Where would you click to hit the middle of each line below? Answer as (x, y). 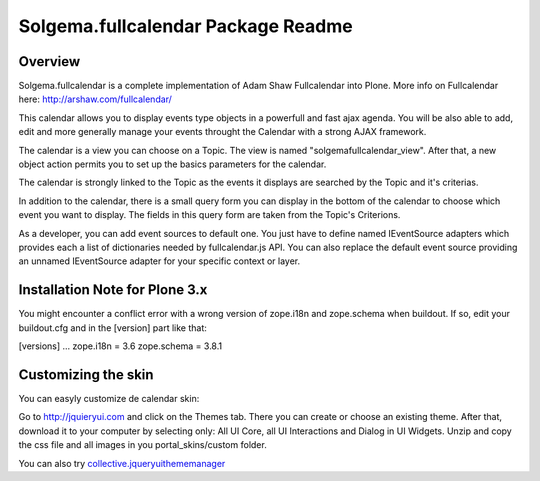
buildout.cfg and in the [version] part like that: (112, 327)
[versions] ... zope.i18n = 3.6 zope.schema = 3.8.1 (120, 346)
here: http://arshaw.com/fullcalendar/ (95, 99)
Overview (49, 61)
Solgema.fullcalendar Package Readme (186, 26)
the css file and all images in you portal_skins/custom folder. (142, 445)
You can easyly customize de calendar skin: (109, 398)
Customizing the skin (86, 374)
